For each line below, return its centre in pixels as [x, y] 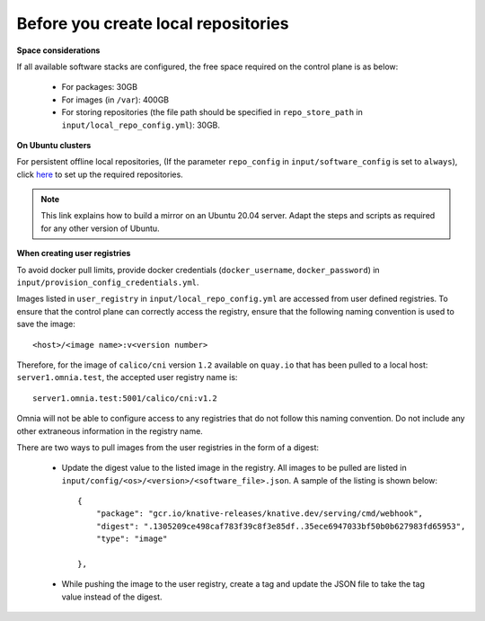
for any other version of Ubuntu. [101, 228]
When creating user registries [74, 253]
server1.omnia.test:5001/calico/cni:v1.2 [125, 398]
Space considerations [58, 50]
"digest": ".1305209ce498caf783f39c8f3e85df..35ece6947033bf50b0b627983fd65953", [281, 526]
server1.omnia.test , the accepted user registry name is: [127, 377]
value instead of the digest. [112, 597]
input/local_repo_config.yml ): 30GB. [141, 125]
